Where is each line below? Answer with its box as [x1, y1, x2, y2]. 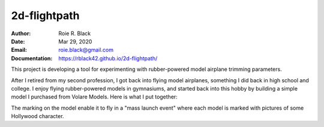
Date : [11, 38, 25, 45]
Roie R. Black [58, 30, 91, 37]
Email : [11, 47, 27, 54]
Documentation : [11, 54, 53, 62]
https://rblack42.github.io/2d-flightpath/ [58, 54, 158, 62]
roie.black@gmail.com [58, 47, 114, 54]
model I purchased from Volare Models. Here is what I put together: [11, 93, 178, 101]
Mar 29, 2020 [58, 38, 92, 45]
